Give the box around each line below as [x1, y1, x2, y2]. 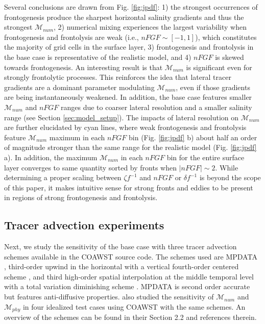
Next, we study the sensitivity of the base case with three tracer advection [4, 241, 237, 252]
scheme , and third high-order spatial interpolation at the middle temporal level [4, 271, 254, 282]
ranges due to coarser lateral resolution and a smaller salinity [61, 101, 252, 112]
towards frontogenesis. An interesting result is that [4, 61, 163, 72]
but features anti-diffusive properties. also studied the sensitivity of [4, 291, 214, 302]
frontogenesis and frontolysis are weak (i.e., [4, 31, 139, 42]
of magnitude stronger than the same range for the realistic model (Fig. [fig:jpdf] [4, 142, 257, 153]
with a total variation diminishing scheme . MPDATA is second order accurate [4, 281, 250, 292]
